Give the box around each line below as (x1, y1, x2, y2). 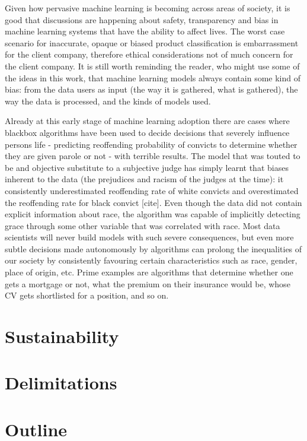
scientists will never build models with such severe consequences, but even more (5, 231, 294, 243)
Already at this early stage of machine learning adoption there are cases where (5, 115, 290, 127)
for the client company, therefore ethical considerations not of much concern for (5, 48, 293, 61)
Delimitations (5, 370, 117, 395)
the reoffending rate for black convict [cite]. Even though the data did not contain (5, 196, 302, 208)
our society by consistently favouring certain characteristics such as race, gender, (5, 254, 298, 266)
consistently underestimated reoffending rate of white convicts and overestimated (5, 184, 299, 196)
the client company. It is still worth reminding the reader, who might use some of (5, 59, 300, 72)
